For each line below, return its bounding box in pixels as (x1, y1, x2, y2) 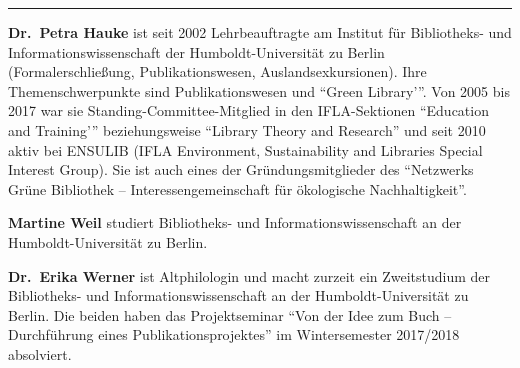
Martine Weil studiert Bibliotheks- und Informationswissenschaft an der (8, 212, 462, 233)
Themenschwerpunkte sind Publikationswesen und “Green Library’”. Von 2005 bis (8, 80, 510, 101)
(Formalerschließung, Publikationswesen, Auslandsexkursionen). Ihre (8, 61, 427, 82)
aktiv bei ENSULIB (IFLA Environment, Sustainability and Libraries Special (8, 139, 483, 160)
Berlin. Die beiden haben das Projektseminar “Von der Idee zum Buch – (8, 304, 452, 325)
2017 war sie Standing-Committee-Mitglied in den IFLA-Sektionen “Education (8, 100, 489, 121)
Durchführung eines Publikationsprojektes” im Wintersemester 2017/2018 (8, 324, 460, 345)
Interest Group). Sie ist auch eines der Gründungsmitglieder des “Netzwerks (8, 159, 474, 180)
